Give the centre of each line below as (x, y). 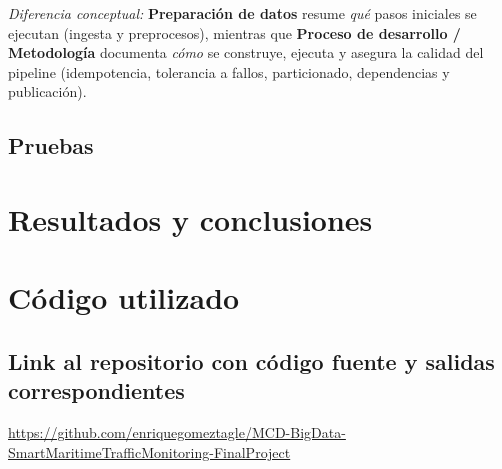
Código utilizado (124, 297)
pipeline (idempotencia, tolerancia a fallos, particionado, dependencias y (229, 71)
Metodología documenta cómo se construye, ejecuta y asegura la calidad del (246, 52)
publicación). (47, 91)
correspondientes (96, 390)
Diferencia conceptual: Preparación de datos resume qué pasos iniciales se (242, 13)
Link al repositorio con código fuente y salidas (251, 360)
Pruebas (51, 145)
